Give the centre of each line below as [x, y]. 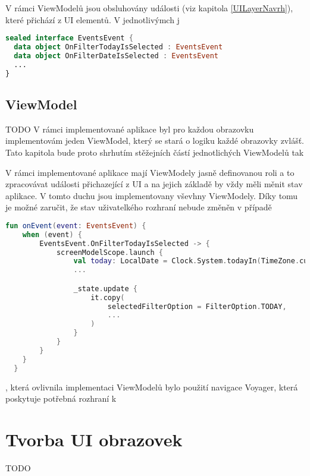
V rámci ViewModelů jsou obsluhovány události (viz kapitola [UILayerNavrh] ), [149, 8]
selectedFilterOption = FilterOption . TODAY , [197, 306]
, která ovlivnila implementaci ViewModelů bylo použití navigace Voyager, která [152, 387]
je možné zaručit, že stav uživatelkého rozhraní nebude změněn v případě [139, 207]
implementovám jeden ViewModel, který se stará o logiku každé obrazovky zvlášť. [155, 141]
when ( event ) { [52, 234]
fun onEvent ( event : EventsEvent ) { [76, 226]
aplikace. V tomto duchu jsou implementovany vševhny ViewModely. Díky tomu [152, 195]
